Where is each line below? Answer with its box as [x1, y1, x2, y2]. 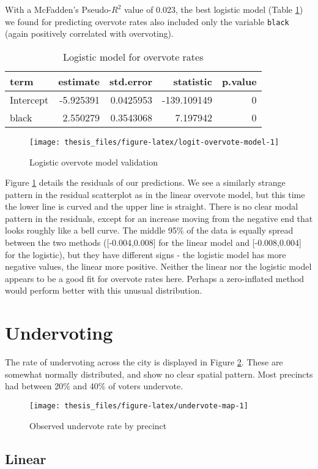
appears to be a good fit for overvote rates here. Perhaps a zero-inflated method [5, 272, 305, 284]
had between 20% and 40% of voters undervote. [5, 379, 183, 392]
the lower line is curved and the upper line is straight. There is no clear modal [5, 200, 298, 213]
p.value [221, 74, 257, 88]
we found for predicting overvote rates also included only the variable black [5, 15, 289, 28]
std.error [109, 74, 153, 88]
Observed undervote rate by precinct [29, 419, 167, 432]
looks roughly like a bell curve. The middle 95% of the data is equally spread [5, 224, 294, 237]
